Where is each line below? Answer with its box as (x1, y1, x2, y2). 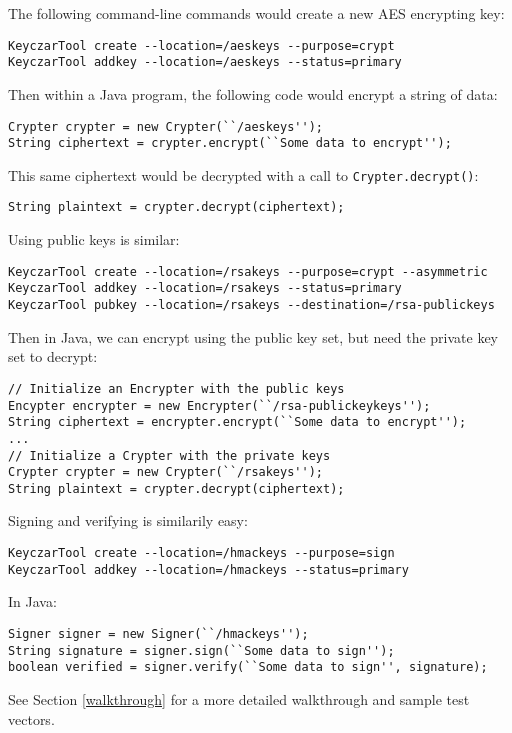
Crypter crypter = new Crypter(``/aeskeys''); (8, 119, 323, 134)
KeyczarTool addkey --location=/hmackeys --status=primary (8, 562, 409, 577)
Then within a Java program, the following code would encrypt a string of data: (8, 83, 498, 104)
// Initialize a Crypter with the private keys (8, 448, 331, 463)
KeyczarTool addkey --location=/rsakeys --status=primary (8, 281, 402, 296)
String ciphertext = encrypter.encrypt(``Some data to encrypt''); (8, 415, 467, 430)
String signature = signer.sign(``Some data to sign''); (8, 643, 395, 658)
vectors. (8, 708, 55, 729)
